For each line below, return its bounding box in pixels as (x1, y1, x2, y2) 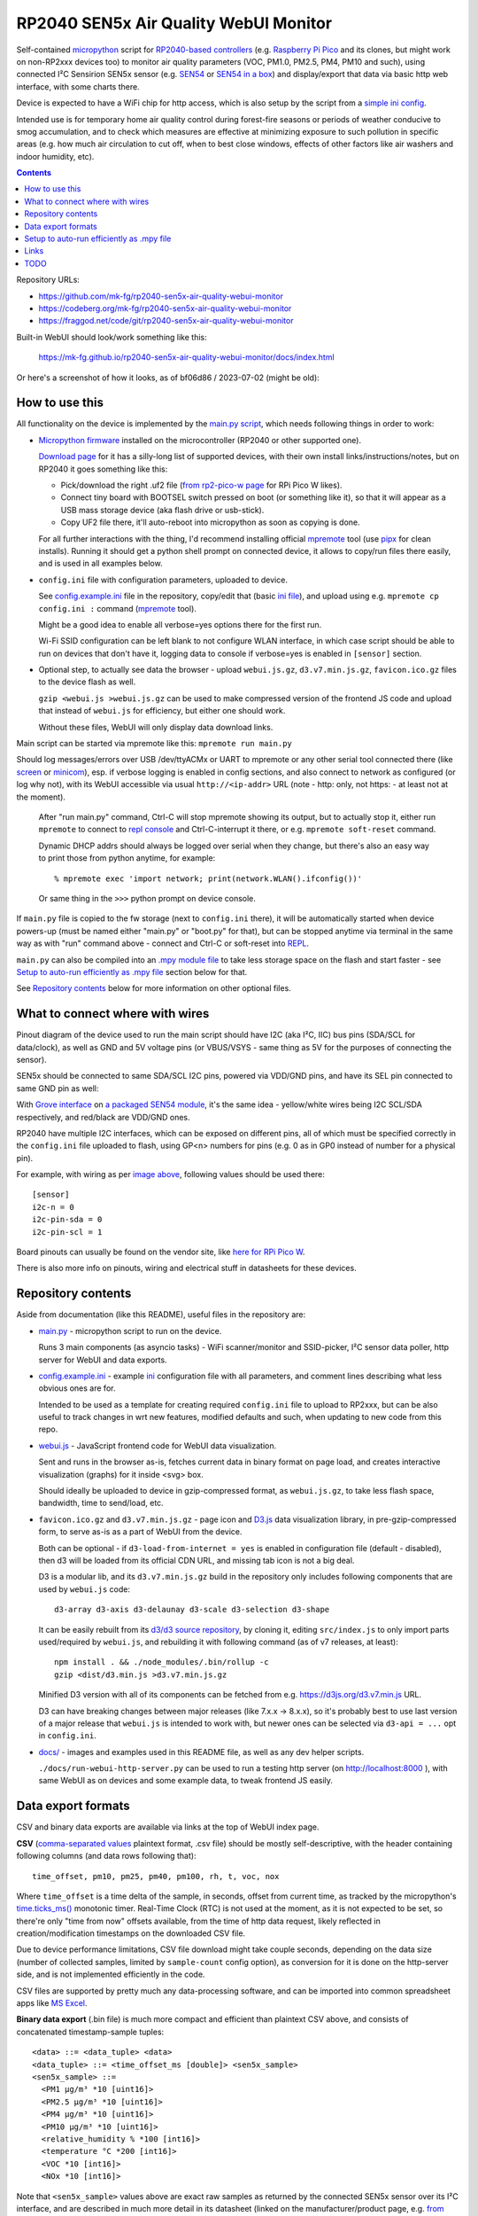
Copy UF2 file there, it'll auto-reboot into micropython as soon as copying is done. (60, 517, 360, 527)
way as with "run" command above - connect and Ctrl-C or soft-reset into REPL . (16, 938, 310, 948)
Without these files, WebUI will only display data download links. (38, 722, 274, 732)
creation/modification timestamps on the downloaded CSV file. (16, 1928, 246, 1939)
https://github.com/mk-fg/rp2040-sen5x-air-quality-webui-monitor (38, 291, 283, 301)
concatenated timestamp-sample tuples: (16, 2026, 165, 2037)
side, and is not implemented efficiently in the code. (16, 1969, 205, 1980)
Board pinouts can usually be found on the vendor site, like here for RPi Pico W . (16, 1246, 305, 1258)
